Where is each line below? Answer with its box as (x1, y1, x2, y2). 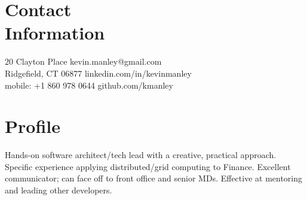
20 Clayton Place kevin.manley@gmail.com (5, 55, 162, 68)
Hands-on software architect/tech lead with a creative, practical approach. (5, 149, 277, 161)
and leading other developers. (5, 184, 112, 196)
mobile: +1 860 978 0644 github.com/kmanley (5, 78, 173, 91)
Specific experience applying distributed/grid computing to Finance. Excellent (5, 160, 291, 172)
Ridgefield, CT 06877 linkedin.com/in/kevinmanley (5, 66, 192, 79)
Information (5, 20, 105, 45)
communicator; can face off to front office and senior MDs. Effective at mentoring (5, 172, 303, 184)
